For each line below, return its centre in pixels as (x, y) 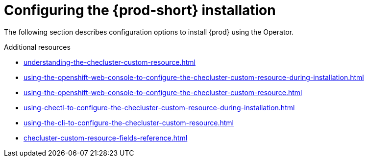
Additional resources (37, 47)
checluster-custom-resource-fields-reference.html (106, 138)
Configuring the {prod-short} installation (140, 10)
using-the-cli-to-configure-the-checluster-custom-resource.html (129, 122)
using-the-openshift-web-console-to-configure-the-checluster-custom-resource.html (163, 92)
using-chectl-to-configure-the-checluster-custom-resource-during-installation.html (159, 107)
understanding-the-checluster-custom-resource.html (110, 62)
